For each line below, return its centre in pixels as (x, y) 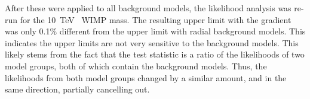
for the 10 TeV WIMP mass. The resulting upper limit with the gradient (156, 19)
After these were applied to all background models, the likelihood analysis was (148, 8)
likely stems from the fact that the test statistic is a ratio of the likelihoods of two (155, 54)
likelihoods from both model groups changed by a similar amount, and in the (146, 77)
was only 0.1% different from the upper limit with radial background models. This (155, 31)
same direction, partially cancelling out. (77, 89)
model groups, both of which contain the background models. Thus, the (136, 66)
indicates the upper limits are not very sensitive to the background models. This (152, 42)
